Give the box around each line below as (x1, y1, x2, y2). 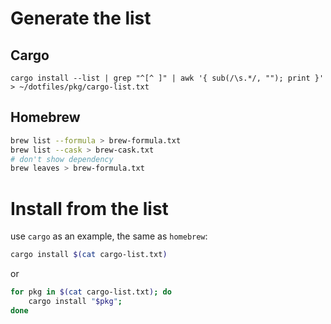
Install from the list (10, 197, 169, 220)
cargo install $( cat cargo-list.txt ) (10, 250, 168, 260)
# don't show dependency (10, 154, 114, 164)
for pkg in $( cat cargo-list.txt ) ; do (10, 287, 172, 297)
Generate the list (10, 7, 152, 30)
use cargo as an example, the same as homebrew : (10, 230, 208, 242)
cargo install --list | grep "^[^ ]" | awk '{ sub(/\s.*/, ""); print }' (10, 73, 325, 83)
